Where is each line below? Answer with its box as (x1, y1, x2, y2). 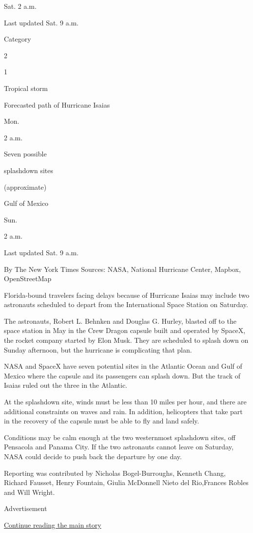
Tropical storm (4, 83, 48, 93)
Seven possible (4, 149, 47, 159)
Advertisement (4, 503, 47, 513)
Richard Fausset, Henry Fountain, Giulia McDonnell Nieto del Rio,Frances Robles (4, 477, 249, 488)
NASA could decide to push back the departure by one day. (4, 451, 182, 461)
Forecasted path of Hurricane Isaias (4, 99, 110, 110)
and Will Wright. (4, 487, 55, 497)
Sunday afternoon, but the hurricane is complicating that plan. (4, 344, 192, 355)
